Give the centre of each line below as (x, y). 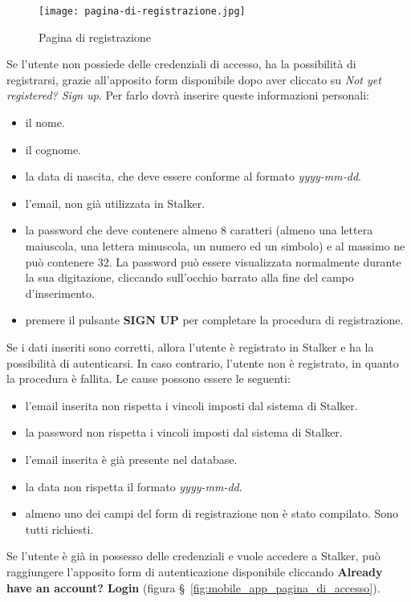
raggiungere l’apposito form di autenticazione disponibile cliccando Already (195, 571)
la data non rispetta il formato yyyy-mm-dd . (134, 486)
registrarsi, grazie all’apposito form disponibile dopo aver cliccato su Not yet (194, 79)
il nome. (45, 122)
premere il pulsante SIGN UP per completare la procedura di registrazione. (214, 320)
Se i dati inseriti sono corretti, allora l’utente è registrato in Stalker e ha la (190, 346)
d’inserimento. (60, 293)
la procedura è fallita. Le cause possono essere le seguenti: (149, 378)
